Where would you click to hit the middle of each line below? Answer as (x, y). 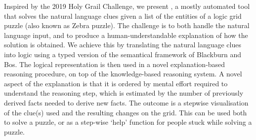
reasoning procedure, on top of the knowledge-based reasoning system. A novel (123, 74)
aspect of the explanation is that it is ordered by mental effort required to (116, 83)
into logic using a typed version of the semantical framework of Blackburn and (123, 54)
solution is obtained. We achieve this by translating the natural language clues (123, 45)
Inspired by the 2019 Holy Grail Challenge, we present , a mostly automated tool (127, 6)
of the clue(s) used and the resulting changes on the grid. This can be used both (126, 112)
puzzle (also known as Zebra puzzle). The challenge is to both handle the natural (127, 25)
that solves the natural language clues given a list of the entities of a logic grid (123, 16)
